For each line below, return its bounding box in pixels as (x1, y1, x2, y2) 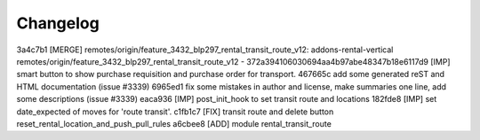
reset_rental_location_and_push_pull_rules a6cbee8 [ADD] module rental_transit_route (16, 118, 332, 128)
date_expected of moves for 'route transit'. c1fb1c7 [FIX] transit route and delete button (16, 106, 334, 117)
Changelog (16, 13, 100, 33)
